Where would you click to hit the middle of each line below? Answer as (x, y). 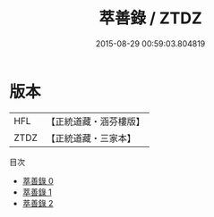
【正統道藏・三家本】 (91, 138)
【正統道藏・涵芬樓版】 (96, 121)
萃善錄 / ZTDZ (150, 18)
